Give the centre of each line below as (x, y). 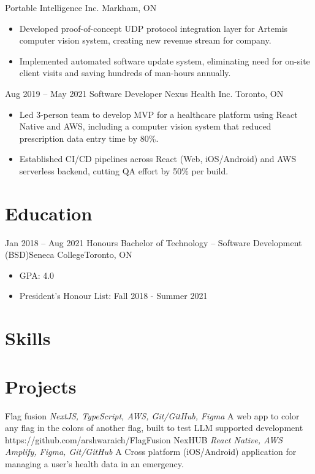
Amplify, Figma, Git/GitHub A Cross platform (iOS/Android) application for (151, 452)
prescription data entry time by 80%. (89, 138)
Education (49, 213)
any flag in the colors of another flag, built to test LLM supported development (154, 428)
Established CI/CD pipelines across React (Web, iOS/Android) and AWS (158, 159)
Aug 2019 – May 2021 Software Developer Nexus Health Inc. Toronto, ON (144, 93)
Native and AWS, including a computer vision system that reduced (145, 126)
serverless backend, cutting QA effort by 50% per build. (124, 170)
